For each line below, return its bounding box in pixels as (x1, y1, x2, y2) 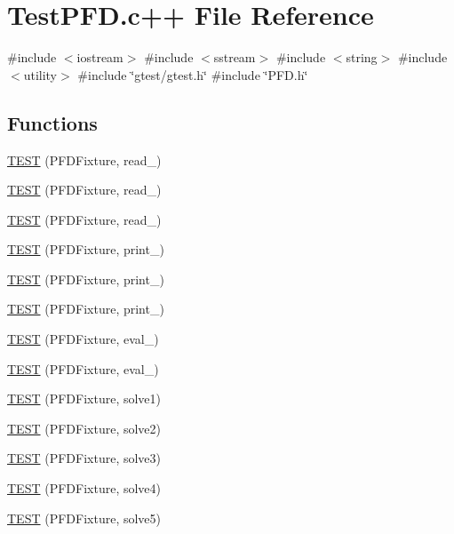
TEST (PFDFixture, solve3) (7, 449, 162, 467)
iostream (76, 48, 123, 67)
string (346, 48, 378, 67)
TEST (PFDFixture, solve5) (7, 508, 162, 527)
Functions (7, 108, 98, 136)
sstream (213, 48, 256, 67)
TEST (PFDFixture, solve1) (7, 389, 162, 408)
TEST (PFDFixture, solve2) (7, 418, 162, 437)
